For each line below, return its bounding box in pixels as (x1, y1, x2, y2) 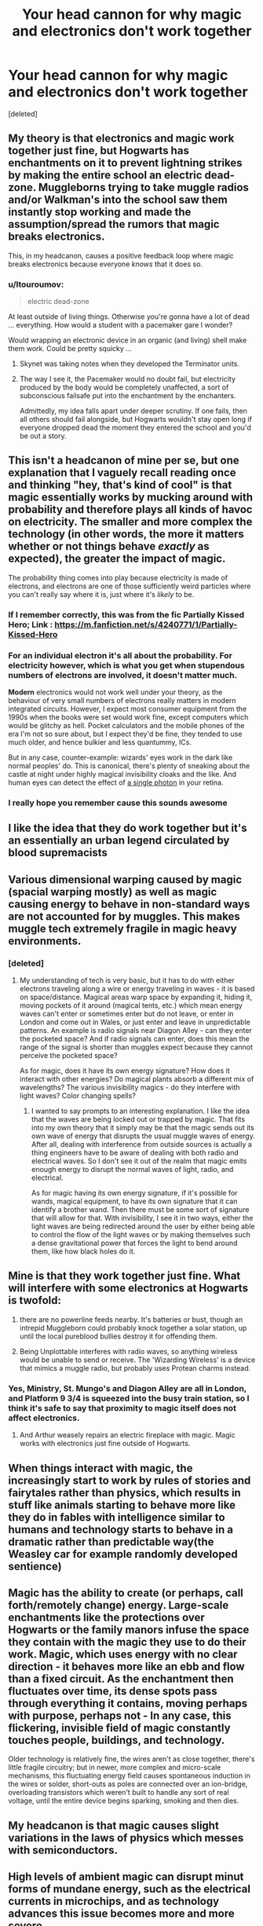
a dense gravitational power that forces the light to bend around (31, 1239, 238, 1248)
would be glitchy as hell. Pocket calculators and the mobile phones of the (8, 721, 245, 730)
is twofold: (8, 1294, 61, 1307)
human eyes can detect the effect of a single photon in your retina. (8, 778, 224, 787)
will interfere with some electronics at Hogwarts (8, 1282, 249, 1295)
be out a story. (19, 431, 67, 441)
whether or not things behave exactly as (8, 540, 210, 553)
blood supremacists (8, 846, 108, 859)
